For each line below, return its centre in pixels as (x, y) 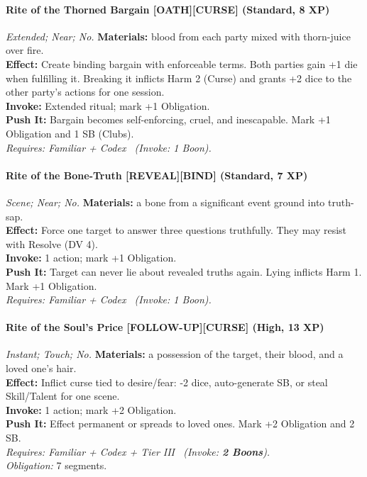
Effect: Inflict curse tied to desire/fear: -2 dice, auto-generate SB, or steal (167, 382)
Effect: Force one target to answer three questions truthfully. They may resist (176, 230)
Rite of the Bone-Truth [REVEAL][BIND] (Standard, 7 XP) (157, 175)
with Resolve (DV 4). (52, 243)
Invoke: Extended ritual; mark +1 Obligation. (108, 105)
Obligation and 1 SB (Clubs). (70, 133)
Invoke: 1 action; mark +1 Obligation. (91, 258)
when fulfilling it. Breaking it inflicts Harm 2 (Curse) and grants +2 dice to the (179, 78)
